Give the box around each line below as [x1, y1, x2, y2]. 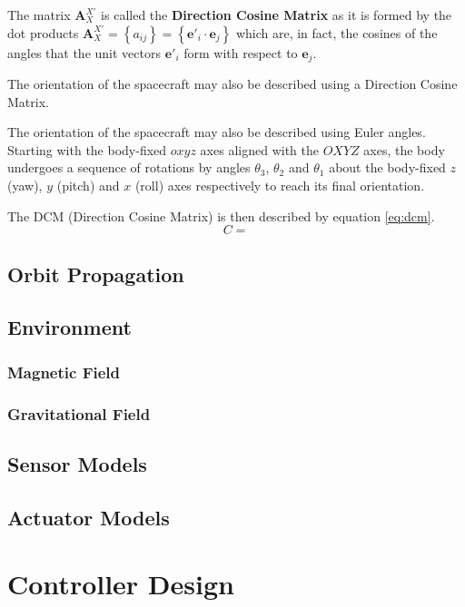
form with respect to [183, 43, 298, 62]
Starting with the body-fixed [7, 140, 167, 159]
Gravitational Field [7, 402, 151, 425]
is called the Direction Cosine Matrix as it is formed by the [101, 5, 452, 24]
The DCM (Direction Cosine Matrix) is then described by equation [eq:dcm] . [7, 206, 435, 225]
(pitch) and [56, 176, 120, 195]
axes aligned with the [200, 140, 319, 159]
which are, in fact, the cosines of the [235, 23, 438, 42]
